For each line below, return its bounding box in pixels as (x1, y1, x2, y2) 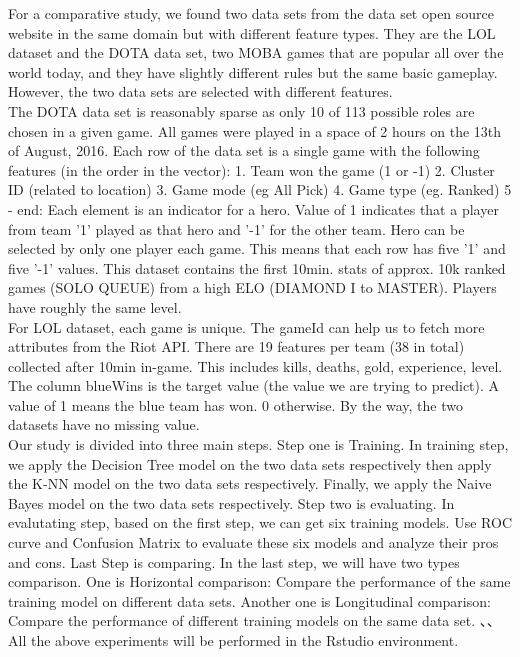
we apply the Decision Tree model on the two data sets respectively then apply (8, 453, 492, 474)
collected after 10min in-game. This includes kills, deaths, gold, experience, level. (8, 355, 503, 376)
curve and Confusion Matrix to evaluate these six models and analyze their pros (8, 532, 499, 553)
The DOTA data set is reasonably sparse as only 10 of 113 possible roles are (8, 100, 475, 121)
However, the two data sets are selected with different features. (8, 81, 393, 102)
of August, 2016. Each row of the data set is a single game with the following (8, 140, 480, 161)
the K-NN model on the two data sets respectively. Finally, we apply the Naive (8, 473, 492, 494)
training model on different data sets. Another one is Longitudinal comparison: (8, 590, 491, 611)
